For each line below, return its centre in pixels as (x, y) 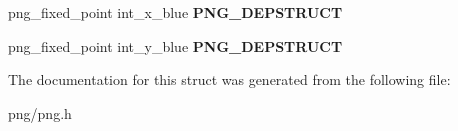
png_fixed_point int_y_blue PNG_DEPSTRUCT (175, 45)
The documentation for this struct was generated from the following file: (229, 79)
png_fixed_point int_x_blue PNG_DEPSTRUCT (175, 12)
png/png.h (40, 112)
